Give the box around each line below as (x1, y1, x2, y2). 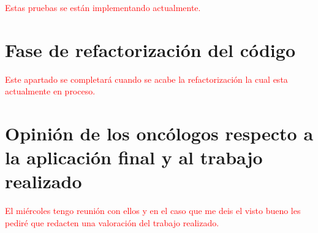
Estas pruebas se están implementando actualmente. (5, 1, 201, 13)
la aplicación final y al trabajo (5, 145, 263, 170)
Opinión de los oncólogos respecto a (5, 121, 314, 146)
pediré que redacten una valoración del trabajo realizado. (5, 216, 219, 229)
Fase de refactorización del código (5, 37, 295, 62)
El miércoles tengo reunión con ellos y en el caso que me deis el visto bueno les (5, 204, 301, 217)
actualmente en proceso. (5, 85, 96, 97)
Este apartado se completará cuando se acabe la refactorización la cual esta (5, 72, 288, 85)
